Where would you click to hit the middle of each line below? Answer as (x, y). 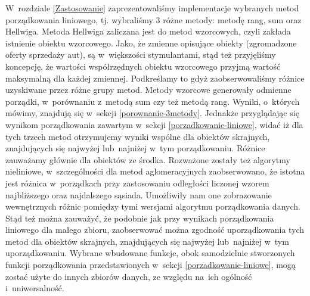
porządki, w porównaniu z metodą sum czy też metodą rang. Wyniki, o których (153, 101)
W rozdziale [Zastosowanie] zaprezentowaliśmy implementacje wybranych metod (152, 8)
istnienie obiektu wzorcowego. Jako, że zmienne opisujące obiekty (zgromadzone (151, 43)
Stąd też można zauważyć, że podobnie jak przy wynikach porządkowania (140, 218)
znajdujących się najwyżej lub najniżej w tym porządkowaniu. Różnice (135, 148)
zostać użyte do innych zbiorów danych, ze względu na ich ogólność (129, 276)
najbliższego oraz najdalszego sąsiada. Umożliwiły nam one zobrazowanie (139, 194)
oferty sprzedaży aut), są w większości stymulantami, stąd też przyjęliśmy (141, 54)
